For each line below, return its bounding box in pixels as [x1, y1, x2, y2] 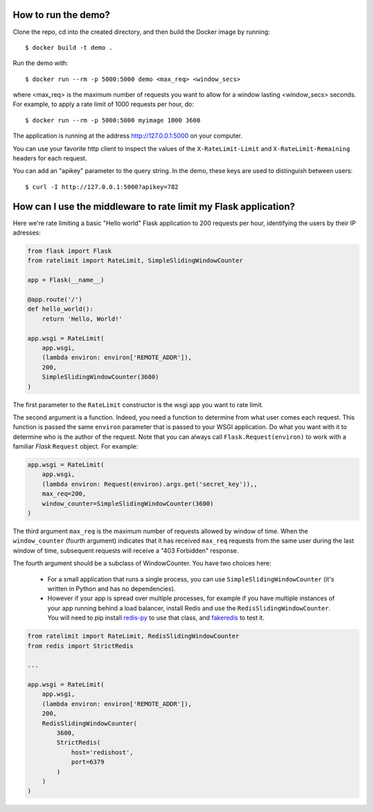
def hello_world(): [27, 305, 93, 313]
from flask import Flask [27, 247, 112, 255]
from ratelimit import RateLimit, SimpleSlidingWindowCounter [27, 257, 243, 264]
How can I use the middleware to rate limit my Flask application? [12, 201, 296, 213]
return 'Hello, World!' [42, 315, 123, 323]
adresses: [12, 228, 41, 237]
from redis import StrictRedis [27, 642, 134, 650]
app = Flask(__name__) [27, 276, 105, 284]
